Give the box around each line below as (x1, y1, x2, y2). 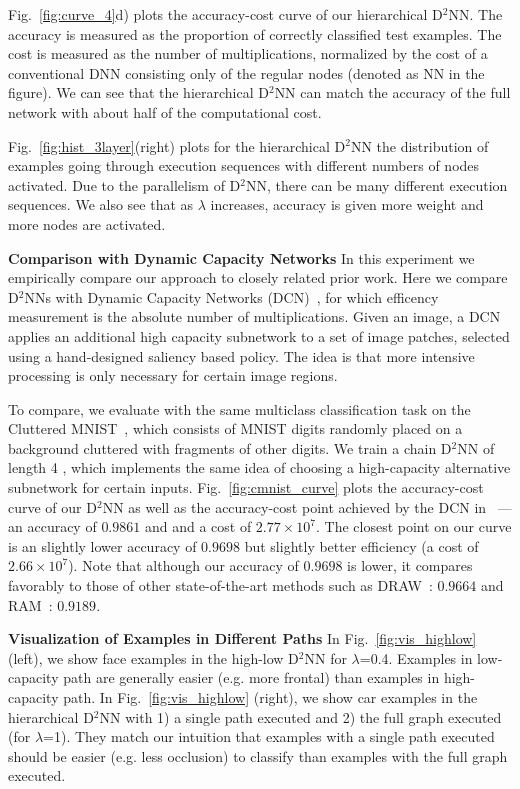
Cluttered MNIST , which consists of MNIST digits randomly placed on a (8, 418, 463, 439)
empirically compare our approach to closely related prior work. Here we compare (8, 267, 508, 288)
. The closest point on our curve (316, 516, 512, 537)
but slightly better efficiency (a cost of (244, 535, 479, 556)
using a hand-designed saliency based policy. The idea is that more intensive (8, 345, 475, 366)
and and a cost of (144, 516, 252, 537)
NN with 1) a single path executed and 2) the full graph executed (99, 706, 502, 727)
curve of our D (8, 496, 97, 517)
